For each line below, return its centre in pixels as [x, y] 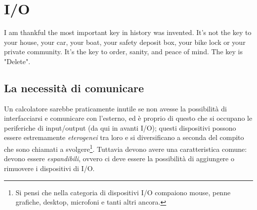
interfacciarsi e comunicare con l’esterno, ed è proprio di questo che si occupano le [128, 118]
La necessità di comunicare [74, 87]
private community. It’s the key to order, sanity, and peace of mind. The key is [123, 52]
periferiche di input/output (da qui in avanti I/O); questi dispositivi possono [120, 127]
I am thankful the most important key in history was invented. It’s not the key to [128, 32]
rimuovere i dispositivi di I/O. [49, 168]
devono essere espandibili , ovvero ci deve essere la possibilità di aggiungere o [119, 158]
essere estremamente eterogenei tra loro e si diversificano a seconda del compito [124, 137]
